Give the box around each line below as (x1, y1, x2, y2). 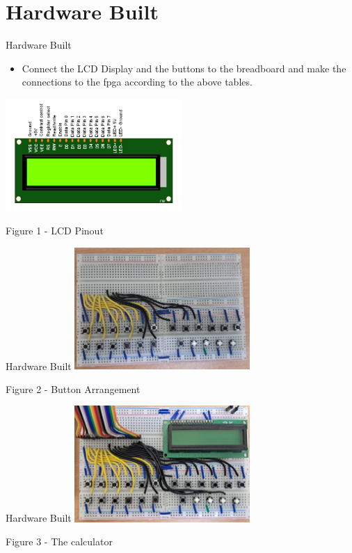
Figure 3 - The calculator (6, 534, 113, 549)
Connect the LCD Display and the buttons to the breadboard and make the (22, 61, 346, 75)
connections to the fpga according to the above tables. (22, 74, 253, 89)
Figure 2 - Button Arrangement (6, 381, 141, 396)
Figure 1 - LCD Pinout (6, 223, 104, 237)
